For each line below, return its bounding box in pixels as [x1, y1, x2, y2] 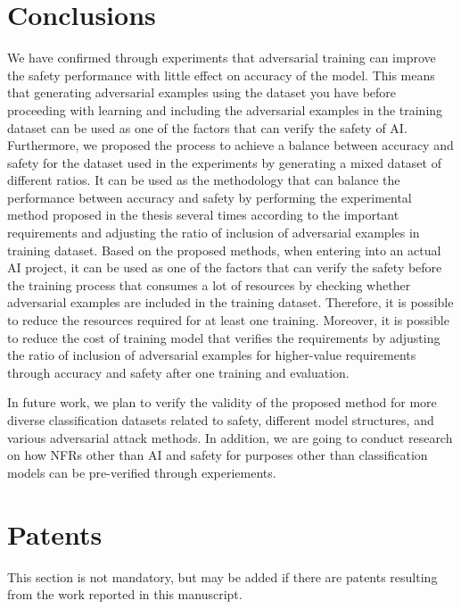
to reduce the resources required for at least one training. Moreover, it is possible [7, 311, 449, 330]
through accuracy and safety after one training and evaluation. [7, 363, 350, 381]
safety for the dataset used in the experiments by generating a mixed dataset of [7, 153, 441, 171]
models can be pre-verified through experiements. [7, 463, 276, 481]
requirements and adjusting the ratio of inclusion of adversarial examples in [7, 223, 420, 242]
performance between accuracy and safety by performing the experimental [7, 188, 412, 206]
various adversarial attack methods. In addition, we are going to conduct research [7, 428, 453, 446]
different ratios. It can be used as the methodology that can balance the [7, 171, 400, 189]
